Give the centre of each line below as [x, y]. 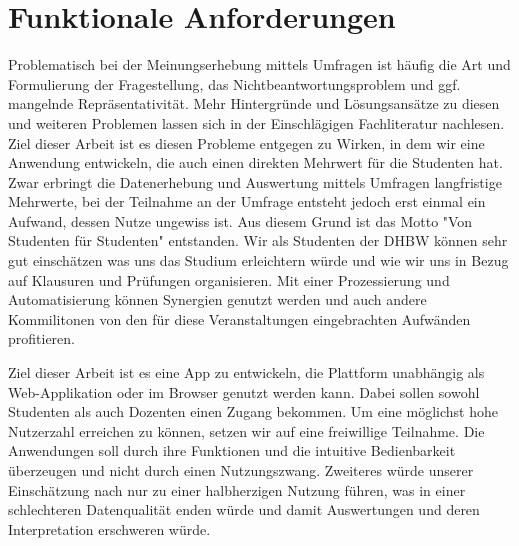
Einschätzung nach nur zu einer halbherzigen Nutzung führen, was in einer [237, 489]
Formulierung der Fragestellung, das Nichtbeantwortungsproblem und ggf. [234, 83]
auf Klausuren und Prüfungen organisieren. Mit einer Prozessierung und [229, 279]
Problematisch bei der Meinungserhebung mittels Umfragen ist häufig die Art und [259, 64]
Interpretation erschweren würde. [109, 528]
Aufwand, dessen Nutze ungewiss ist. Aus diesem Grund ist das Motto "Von [240, 220]
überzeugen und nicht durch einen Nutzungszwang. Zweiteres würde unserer [241, 470]
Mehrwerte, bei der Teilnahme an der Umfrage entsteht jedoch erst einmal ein [247, 201]
